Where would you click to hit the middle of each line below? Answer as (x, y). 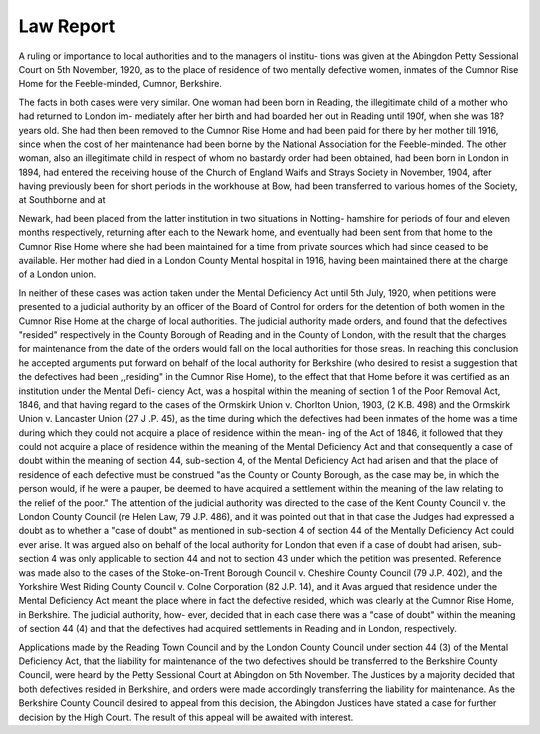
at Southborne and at (62, 200)
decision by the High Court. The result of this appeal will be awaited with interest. (186, 717)
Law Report (67, 26)
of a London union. (57, 274)
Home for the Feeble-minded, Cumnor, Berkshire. (120, 84)
